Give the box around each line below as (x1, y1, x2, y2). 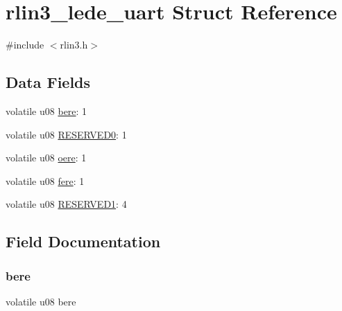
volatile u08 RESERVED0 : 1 (6, 127, 127, 141)
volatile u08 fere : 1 (6, 173, 85, 188)
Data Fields (6, 71, 91, 93)
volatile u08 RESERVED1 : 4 (6, 197, 127, 211)
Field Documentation (6, 231, 161, 252)
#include (6, 37, 44, 52)
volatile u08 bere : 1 (6, 103, 87, 118)
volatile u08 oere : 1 (6, 150, 87, 165)
